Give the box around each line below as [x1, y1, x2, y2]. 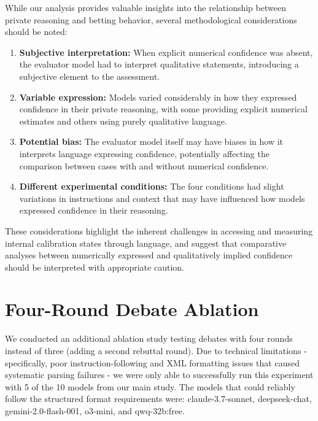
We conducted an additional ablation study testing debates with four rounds [5, 332, 293, 345]
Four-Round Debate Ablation [5, 296, 259, 322]
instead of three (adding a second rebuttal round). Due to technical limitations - [5, 344, 307, 357]
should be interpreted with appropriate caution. [5, 260, 184, 273]
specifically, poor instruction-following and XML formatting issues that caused [5, 356, 300, 369]
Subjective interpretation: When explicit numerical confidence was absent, [19, 45, 313, 58]
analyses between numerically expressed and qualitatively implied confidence [5, 249, 293, 261]
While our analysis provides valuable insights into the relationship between [5, 1, 286, 14]
